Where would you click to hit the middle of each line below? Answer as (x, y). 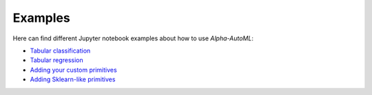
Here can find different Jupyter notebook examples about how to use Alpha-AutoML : (133, 38)
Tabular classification (60, 51)
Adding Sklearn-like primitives (73, 79)
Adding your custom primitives (73, 70)
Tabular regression (57, 60)
